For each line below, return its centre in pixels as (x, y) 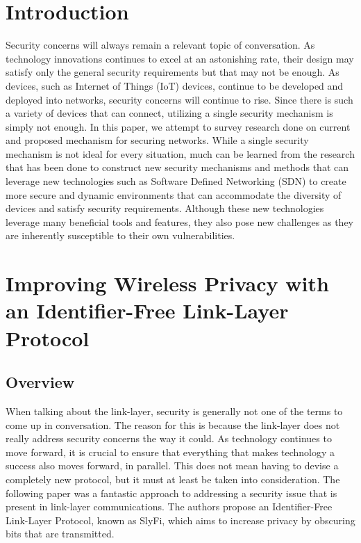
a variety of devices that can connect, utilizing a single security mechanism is (169, 113)
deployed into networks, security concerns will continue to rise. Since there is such (179, 99)
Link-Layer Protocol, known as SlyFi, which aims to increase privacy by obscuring (180, 520)
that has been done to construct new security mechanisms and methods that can (177, 167)
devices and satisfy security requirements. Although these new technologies (165, 208)
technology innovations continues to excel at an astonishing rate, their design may (180, 58)
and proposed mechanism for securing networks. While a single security (157, 140)
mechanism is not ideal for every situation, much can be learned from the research (180, 153)
